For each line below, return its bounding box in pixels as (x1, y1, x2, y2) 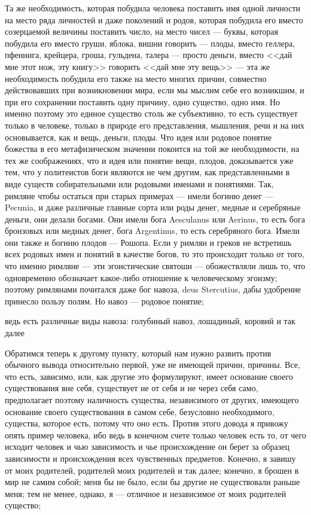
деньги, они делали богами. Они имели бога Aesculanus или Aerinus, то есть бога (5, 212, 305, 225)
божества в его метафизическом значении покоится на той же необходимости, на (5, 142, 300, 155)
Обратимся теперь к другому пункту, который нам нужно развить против (5, 346, 272, 359)
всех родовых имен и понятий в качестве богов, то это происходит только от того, (5, 248, 304, 260)
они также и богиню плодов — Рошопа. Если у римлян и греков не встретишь (5, 236, 292, 248)
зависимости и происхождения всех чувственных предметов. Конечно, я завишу (5, 452, 296, 464)
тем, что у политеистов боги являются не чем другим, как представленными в (5, 166, 290, 178)
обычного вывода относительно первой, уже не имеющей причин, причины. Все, (5, 358, 300, 371)
